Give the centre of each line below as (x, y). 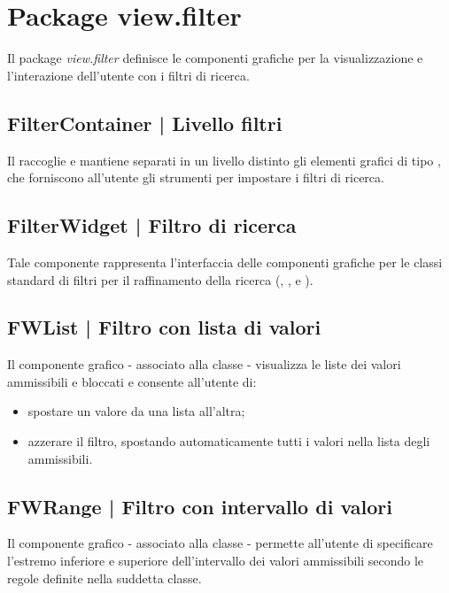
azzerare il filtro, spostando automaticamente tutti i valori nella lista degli (229, 441)
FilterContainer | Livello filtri (145, 123)
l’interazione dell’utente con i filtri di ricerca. (128, 75)
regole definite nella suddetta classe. (105, 578)
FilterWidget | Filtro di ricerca (152, 225)
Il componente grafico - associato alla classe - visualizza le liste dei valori (204, 364)
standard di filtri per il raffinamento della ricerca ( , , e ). (160, 279)
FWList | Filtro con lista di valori (164, 327)
